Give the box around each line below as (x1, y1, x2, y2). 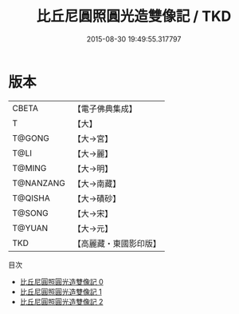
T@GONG (12, 133, 49, 144)
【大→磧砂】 (72, 193, 121, 204)
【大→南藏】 (72, 177, 121, 189)
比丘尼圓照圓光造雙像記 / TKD (36, 7, 232, 26)
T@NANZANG (12, 177, 66, 189)
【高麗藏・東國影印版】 (72, 237, 162, 248)
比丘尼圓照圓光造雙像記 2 (19, 296, 104, 306)
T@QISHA (12, 193, 50, 204)
